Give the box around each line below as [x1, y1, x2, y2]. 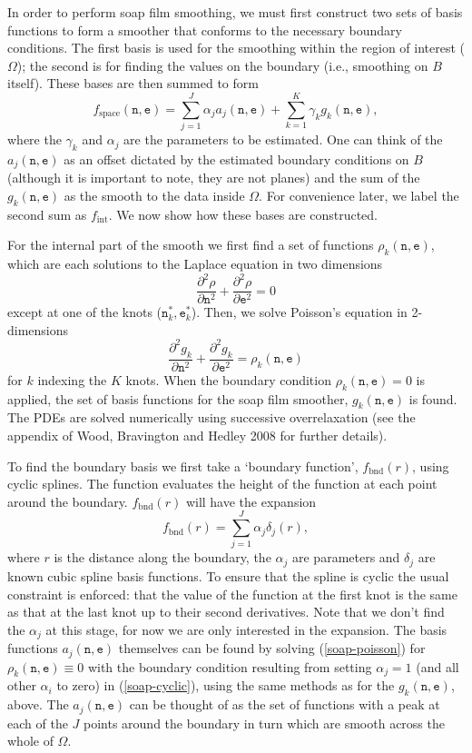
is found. [408, 389, 457, 408]
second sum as [7, 204, 87, 223]
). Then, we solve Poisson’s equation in [191, 302, 408, 322]
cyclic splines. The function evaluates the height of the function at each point [7, 474, 438, 493]
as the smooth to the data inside [64, 185, 245, 204]
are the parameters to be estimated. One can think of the [123, 130, 443, 149]
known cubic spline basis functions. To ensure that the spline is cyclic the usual [7, 566, 449, 585]
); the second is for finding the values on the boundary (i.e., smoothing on [16, 55, 428, 74]
